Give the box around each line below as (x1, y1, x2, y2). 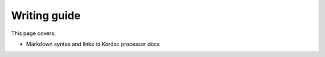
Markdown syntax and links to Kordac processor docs (26, 40, 160, 47)
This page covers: (11, 30, 56, 37)
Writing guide (11, 9, 81, 22)
